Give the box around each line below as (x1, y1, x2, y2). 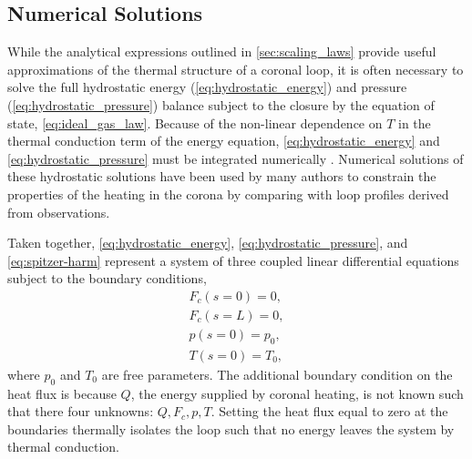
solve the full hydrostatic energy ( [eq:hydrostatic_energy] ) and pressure (7, 77, 407, 97)
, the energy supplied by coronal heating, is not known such (130, 383, 464, 403)
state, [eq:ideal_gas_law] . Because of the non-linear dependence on (7, 113, 383, 132)
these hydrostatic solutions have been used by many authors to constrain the (7, 167, 436, 186)
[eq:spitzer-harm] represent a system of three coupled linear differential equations (7, 250, 459, 270)
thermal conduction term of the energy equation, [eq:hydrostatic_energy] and (7, 131, 440, 150)
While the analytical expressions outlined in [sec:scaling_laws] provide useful (7, 42, 436, 61)
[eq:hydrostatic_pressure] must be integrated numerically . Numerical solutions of (7, 148, 464, 168)
